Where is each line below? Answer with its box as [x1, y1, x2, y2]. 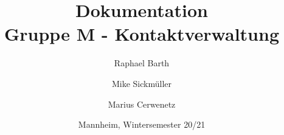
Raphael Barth [114, 57, 170, 69]
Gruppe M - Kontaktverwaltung [4, 21, 279, 46]
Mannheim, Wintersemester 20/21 [78, 118, 206, 131]
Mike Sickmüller [111, 77, 172, 89]
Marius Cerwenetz [108, 97, 176, 110]
